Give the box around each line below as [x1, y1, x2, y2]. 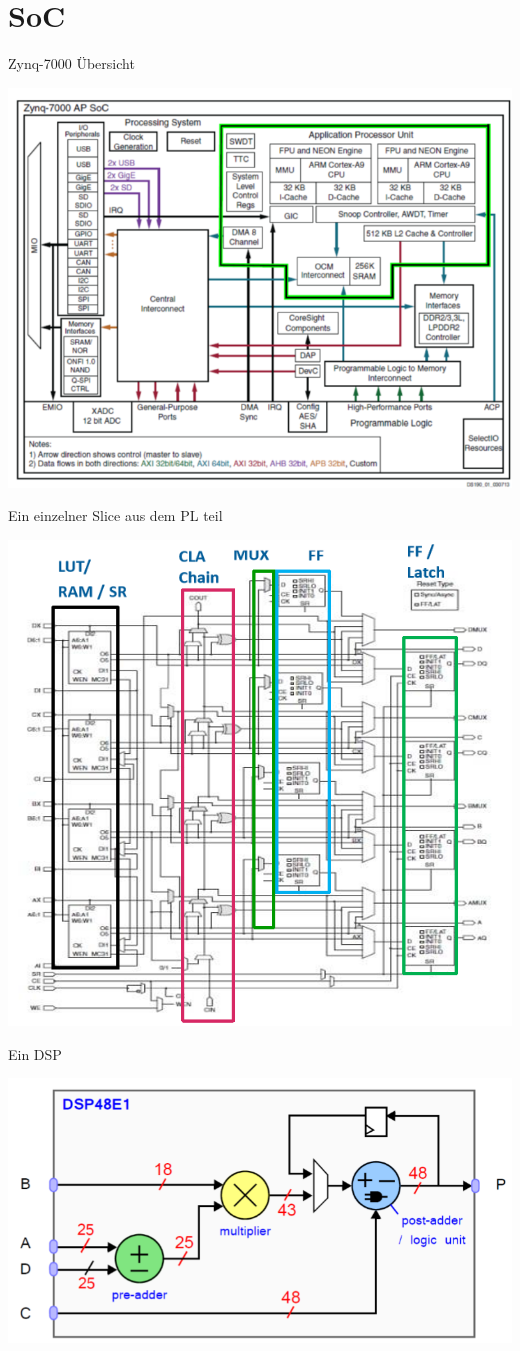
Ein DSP [8, 1043, 62, 1064]
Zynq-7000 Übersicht [8, 53, 135, 74]
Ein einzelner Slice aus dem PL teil [8, 505, 223, 526]
